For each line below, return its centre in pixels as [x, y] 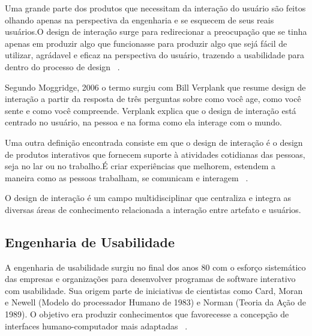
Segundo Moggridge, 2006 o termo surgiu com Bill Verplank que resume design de [155, 87]
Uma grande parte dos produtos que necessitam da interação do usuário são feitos [155, 8]
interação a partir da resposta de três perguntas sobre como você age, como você [153, 99]
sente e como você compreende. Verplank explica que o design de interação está [151, 110]
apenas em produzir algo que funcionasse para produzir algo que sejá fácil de [146, 43]
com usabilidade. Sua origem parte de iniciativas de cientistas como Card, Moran [154, 290]
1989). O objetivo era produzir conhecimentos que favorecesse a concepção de [147, 314]
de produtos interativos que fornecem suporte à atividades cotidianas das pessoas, [155, 154]
